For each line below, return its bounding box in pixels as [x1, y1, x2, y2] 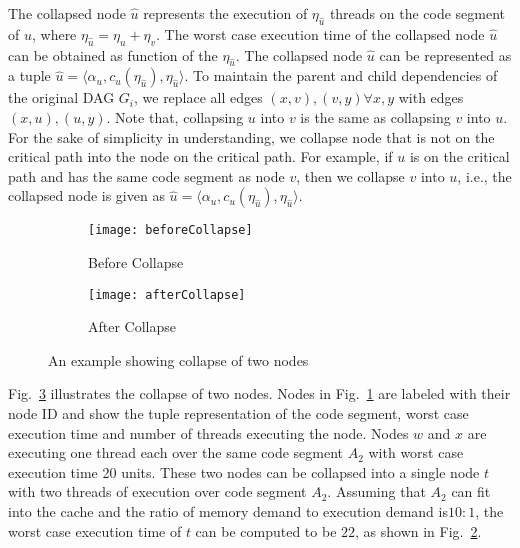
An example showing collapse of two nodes [48, 349, 309, 370]
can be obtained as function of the [8, 44, 218, 65]
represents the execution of [143, 3, 308, 23]
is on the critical [409, 146, 510, 167]
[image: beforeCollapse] [88, 223, 253, 238]
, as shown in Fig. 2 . [355, 520, 482, 541]
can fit [451, 481, 491, 502]
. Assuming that [327, 481, 426, 502]
